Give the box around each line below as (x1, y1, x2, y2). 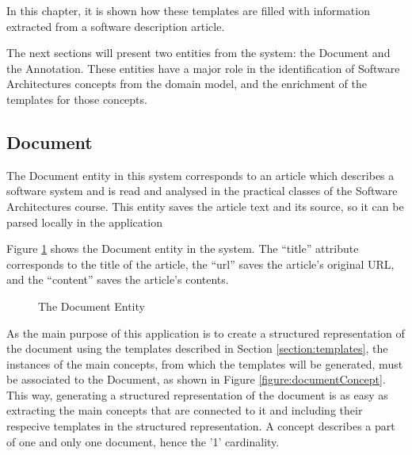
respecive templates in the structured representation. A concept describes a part (6, 418, 395, 434)
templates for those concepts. (6, 90, 147, 107)
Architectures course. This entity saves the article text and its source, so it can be (6, 197, 404, 214)
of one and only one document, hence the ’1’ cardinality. (6, 433, 280, 449)
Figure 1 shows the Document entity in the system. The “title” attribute (6, 240, 359, 257)
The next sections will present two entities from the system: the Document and (6, 44, 391, 61)
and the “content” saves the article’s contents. (6, 271, 229, 288)
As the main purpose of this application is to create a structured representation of (6, 324, 405, 341)
